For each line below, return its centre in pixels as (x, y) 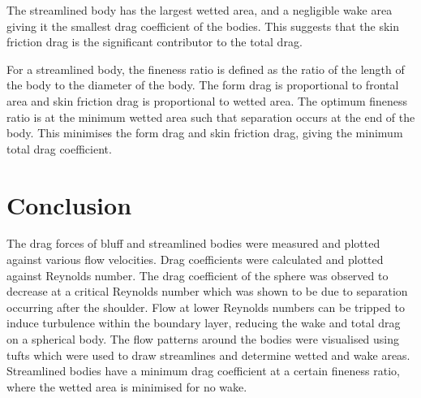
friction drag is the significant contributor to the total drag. (155, 42)
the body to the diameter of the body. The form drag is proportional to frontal (203, 85)
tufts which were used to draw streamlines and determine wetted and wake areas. (208, 355)
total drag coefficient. (59, 148)
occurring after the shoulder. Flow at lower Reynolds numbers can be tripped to (206, 307)
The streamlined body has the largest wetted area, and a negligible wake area (200, 10)
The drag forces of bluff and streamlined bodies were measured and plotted (193, 243)
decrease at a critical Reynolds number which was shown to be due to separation (207, 291)
